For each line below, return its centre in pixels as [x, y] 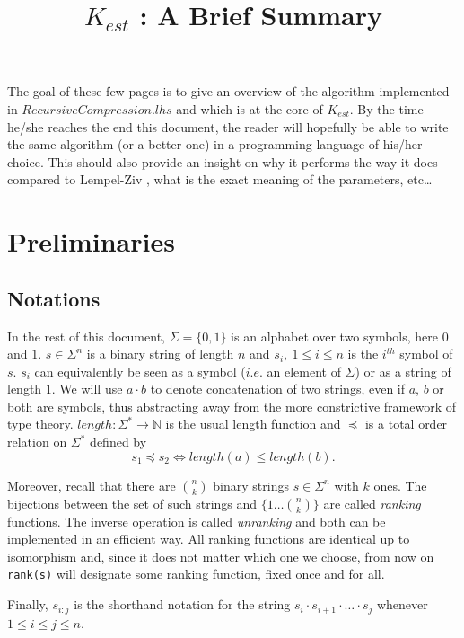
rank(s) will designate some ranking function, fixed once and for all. [196, 574]
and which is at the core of [250, 108]
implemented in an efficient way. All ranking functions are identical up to [209, 539]
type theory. [40, 424]
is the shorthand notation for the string [182, 604]
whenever [402, 604]
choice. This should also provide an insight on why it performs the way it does [223, 161]
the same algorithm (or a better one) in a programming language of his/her [215, 144]
